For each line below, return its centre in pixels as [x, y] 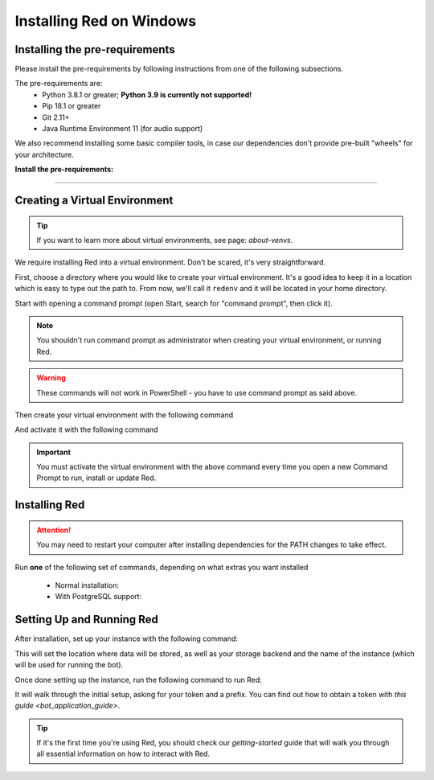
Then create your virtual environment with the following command [124, 415]
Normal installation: [87, 585]
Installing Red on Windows [106, 21]
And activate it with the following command [86, 429]
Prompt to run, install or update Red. [96, 478]
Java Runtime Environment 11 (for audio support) [123, 129]
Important [54, 452]
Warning [51, 378]
